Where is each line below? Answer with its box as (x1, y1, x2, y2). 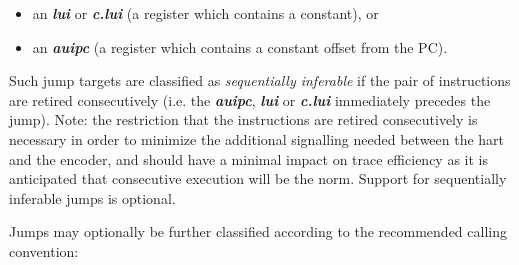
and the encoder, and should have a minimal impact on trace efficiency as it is (9, 148, 488, 169)
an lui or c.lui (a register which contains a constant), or (32, 3, 379, 23)
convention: (9, 240, 79, 261)
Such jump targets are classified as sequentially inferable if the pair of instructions (9, 70, 511, 91)
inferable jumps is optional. (9, 187, 176, 208)
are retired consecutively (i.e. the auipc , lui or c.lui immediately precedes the (9, 89, 491, 110)
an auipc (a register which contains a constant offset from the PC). (32, 36, 448, 57)
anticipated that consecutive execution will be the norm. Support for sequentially (9, 168, 507, 189)
